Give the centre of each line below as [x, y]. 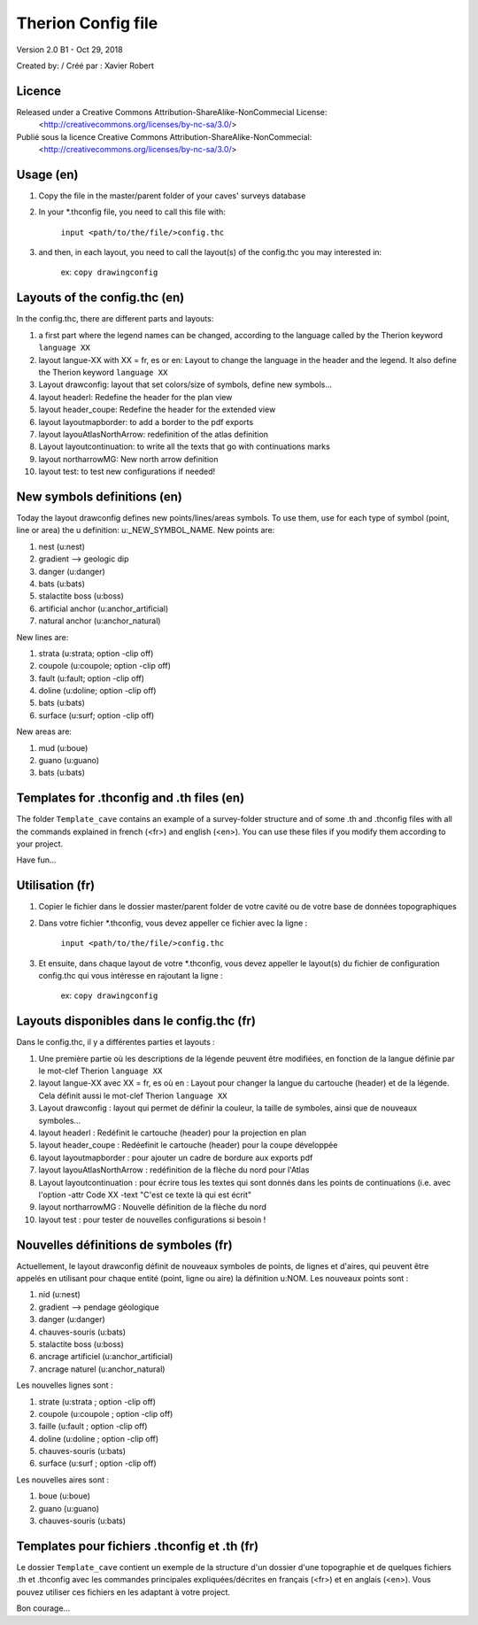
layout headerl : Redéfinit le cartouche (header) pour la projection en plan [173, 1133]
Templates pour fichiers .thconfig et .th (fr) [138, 1546]
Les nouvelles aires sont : [63, 1480]
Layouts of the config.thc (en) [100, 298]
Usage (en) [47, 174]
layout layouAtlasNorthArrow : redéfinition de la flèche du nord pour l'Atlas [174, 1170]
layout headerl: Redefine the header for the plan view [135, 397]
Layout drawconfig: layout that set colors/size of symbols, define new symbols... [185, 384]
